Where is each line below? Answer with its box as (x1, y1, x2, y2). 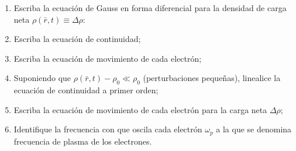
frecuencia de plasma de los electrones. (13, 135, 152, 147)
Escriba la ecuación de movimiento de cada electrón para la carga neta (13, 103, 267, 115)
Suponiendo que (13, 72, 71, 84)
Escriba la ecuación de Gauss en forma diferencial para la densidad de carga (13, 2, 287, 13)
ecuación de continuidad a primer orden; (13, 84, 159, 96)
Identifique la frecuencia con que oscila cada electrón (13, 123, 202, 135)
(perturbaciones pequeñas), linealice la (143, 72, 281, 84)
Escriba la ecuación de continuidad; (13, 33, 141, 45)
